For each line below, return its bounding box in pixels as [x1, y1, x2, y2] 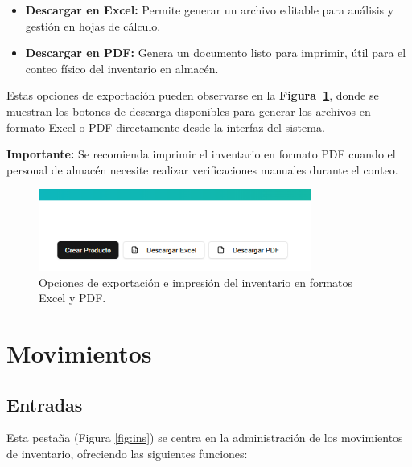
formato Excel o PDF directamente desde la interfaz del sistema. [6, 118, 325, 135]
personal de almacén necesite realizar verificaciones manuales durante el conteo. [6, 161, 398, 178]
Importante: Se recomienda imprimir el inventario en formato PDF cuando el [6, 145, 396, 162]
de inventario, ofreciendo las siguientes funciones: [6, 445, 248, 462]
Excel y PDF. [39, 289, 106, 306]
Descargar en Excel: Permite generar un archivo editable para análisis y [25, 2, 394, 18]
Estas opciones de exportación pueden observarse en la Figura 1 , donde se [6, 87, 379, 104]
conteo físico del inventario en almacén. [25, 59, 219, 76]
